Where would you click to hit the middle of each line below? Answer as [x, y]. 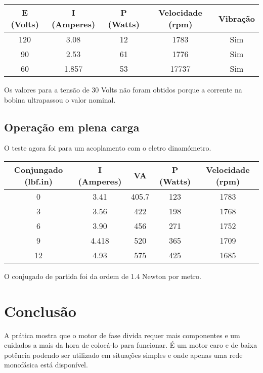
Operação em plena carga [72, 127]
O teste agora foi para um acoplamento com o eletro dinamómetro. [108, 148]
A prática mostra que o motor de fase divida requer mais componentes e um [122, 335]
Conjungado [38, 169]
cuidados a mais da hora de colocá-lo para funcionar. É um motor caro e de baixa [131, 345]
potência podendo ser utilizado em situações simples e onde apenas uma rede [123, 355]
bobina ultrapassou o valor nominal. [60, 99]
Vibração [236, 18]
